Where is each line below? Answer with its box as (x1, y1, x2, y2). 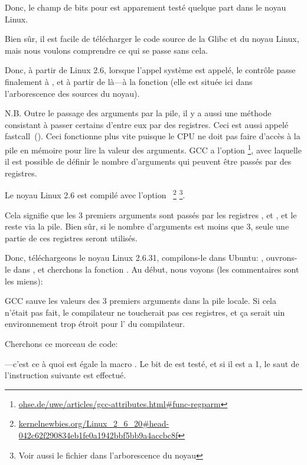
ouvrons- (266, 251, 298, 264)
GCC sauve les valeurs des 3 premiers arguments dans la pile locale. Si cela (5, 294, 276, 307)
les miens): (5, 274, 43, 287)
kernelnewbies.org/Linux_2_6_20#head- (18, 417, 169, 430)
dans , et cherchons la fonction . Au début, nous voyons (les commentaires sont (13, 263, 299, 275)
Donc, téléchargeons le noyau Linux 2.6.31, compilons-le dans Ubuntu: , (5, 251, 264, 264)
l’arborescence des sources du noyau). (5, 87, 140, 99)
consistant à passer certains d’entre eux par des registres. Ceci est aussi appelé (5, 118, 289, 130)
